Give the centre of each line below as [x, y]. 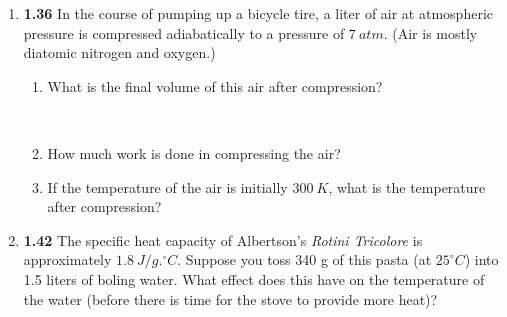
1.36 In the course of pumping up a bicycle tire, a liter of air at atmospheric [258, 13]
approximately [67, 259]
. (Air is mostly [430, 32]
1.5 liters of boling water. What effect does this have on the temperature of [254, 278]
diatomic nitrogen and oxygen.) [119, 52]
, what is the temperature [407, 186]
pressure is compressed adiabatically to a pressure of [184, 32]
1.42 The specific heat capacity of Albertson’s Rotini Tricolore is [223, 239]
